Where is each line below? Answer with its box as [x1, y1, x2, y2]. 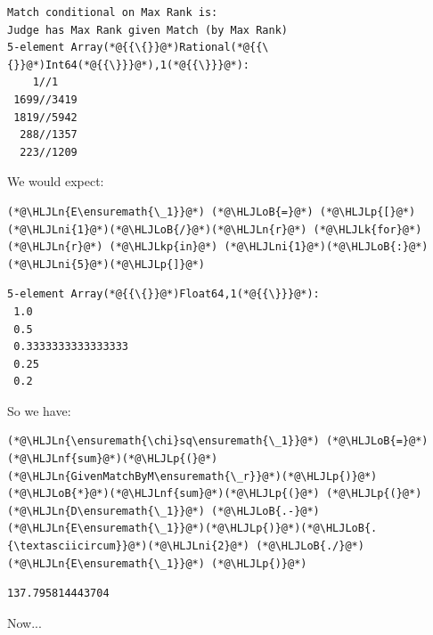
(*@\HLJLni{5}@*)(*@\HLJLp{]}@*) [7, 257, 205, 271]
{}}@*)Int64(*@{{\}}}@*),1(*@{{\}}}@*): [7, 58, 250, 71]
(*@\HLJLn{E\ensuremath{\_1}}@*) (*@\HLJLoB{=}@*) [7, 205, 314, 218]
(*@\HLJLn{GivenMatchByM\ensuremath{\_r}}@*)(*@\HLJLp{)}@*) [7, 469, 378, 483]
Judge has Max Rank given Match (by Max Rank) [7, 23, 288, 37]
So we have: [7, 401, 71, 419]
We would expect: [7, 172, 104, 191]
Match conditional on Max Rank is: [7, 6, 218, 19]
